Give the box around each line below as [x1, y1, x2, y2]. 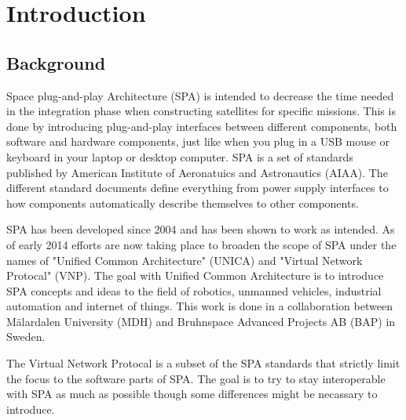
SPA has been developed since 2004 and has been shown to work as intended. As [6, 221, 395, 237]
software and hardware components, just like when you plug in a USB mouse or [6, 133, 390, 150]
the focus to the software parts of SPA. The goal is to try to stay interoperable [6, 370, 386, 386]
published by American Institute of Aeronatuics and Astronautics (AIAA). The [6, 164, 388, 180]
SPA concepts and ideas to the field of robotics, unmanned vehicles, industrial [6, 282, 382, 299]
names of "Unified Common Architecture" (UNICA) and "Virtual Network [6, 252, 363, 268]
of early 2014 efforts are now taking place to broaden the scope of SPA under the [6, 236, 397, 252]
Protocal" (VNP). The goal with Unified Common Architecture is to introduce [6, 267, 384, 284]
